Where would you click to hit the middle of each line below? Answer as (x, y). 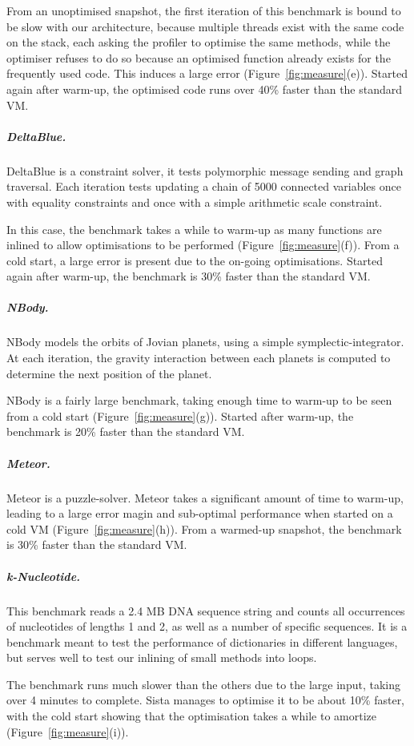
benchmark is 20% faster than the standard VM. (126, 431)
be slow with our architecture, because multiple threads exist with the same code (205, 26)
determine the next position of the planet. (109, 373)
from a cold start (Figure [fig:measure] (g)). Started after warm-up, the (180, 415)
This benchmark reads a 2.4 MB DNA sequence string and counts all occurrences (206, 610)
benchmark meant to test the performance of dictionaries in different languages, (202, 641)
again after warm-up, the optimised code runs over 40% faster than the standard (205, 89)
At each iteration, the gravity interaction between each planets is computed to (199, 358)
